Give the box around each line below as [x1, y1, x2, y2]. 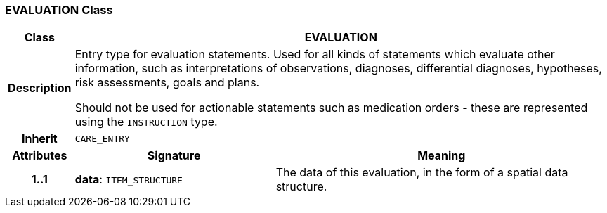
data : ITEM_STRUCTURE [74, 172, 183, 187]
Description [8, 81, 72, 96]
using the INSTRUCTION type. [74, 115, 218, 129]
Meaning [417, 148, 466, 163]
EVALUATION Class [5, 3, 113, 17]
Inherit [21, 131, 58, 146]
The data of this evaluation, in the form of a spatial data [275, 165, 568, 180]
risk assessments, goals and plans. [74, 75, 260, 90]
